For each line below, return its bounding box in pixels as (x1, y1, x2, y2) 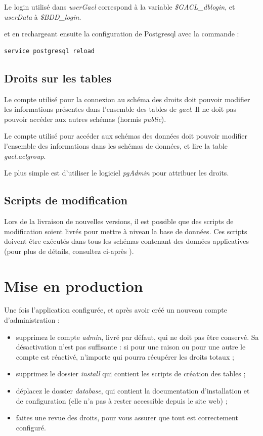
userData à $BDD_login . (4, 11, 81, 22)
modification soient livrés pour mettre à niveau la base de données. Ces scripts (4, 226, 247, 236)
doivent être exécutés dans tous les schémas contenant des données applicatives (4, 236, 249, 246)
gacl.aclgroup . (4, 150, 46, 161)
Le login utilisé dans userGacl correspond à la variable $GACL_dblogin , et (4, 2, 235, 12)
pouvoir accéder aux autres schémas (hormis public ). (4, 113, 166, 124)
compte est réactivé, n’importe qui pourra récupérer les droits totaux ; (16, 351, 234, 362)
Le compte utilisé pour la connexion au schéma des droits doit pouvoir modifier (4, 94, 250, 104)
